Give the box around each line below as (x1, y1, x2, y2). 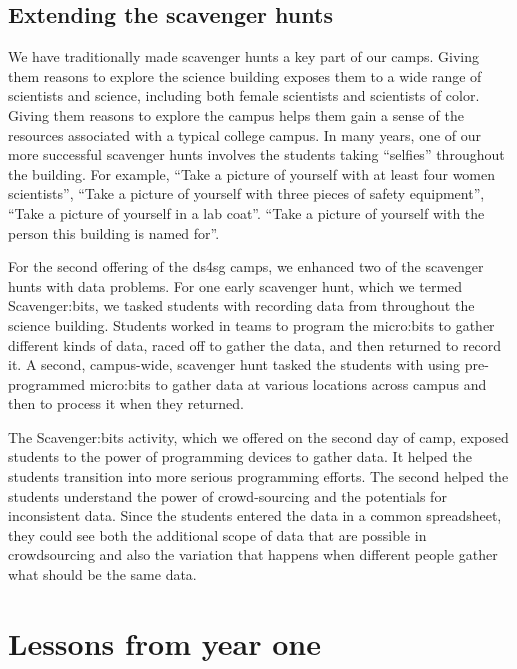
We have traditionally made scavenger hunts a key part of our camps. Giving (8, 46, 480, 67)
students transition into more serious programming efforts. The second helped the (8, 466, 509, 487)
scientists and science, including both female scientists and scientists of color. (8, 85, 480, 106)
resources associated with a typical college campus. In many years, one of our (8, 124, 482, 145)
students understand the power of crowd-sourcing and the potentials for (8, 485, 447, 506)
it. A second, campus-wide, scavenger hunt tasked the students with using (8, 354, 461, 375)
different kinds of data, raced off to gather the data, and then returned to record (8, 334, 502, 355)
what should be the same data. (8, 564, 197, 585)
